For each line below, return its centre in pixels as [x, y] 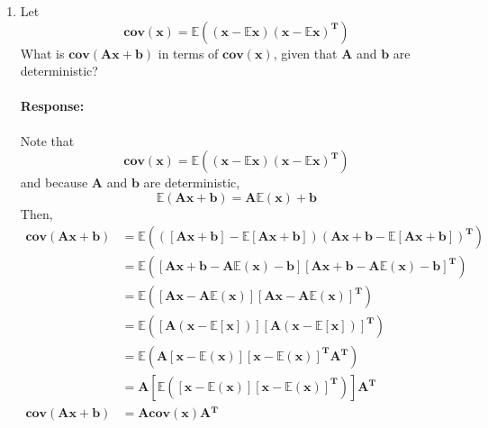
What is [42, 53]
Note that [47, 140]
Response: [52, 106]
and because [54, 182]
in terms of [188, 53]
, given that [305, 53]
